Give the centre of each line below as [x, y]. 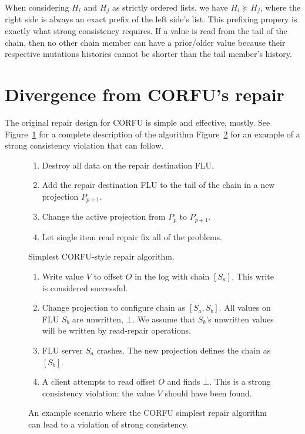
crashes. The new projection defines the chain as [184, 350]
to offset [108, 276]
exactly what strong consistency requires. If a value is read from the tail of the [146, 31]
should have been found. [208, 393]
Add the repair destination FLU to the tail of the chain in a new [158, 185]
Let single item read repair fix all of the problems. [132, 236]
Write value [63, 276]
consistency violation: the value [98, 393]
